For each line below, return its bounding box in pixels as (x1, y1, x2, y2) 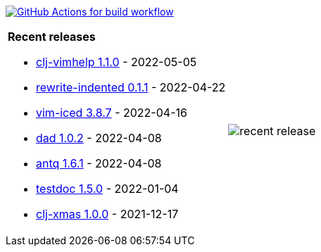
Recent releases (8, 30, 96, 44)
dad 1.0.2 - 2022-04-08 (36, 131, 162, 145)
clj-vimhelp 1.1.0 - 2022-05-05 (36, 55, 197, 69)
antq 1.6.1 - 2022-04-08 (36, 156, 162, 170)
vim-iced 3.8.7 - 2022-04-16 (36, 106, 187, 120)
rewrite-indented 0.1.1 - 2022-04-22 (36, 80, 226, 94)
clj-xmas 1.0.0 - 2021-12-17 (36, 207, 179, 221)
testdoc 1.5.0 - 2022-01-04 (36, 182, 179, 196)
